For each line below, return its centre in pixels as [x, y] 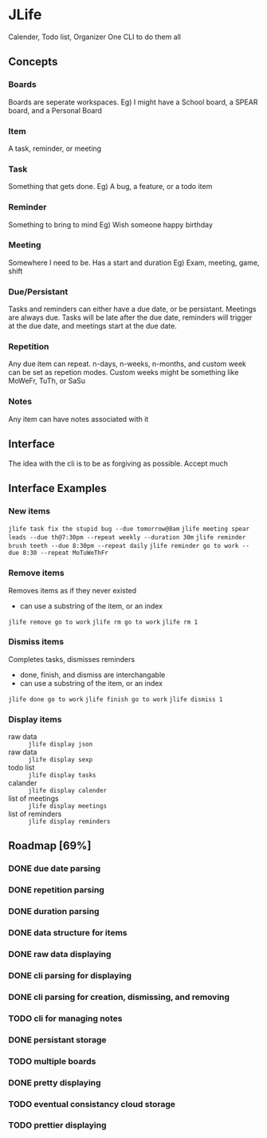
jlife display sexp [61, 760]
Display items [35, 719]
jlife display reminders [69, 822]
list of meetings [34, 798]
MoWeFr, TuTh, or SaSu [47, 381]
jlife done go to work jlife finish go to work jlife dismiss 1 [116, 699]
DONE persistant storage [57, 1040]
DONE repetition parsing [57, 890]
